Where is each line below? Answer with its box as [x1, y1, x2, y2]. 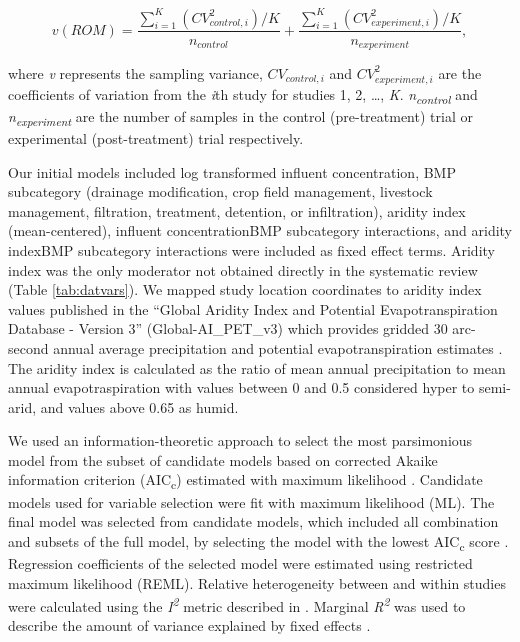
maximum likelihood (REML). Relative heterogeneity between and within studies [8, 572, 506, 593]
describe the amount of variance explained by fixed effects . [8, 615, 371, 636]
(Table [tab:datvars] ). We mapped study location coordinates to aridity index [8, 279, 482, 300]
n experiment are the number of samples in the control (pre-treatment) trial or [8, 105, 473, 129]
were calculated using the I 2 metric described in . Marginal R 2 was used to [8, 593, 466, 616]
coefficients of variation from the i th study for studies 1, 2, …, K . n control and [8, 83, 478, 107]
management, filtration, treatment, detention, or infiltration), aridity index [8, 200, 466, 221]
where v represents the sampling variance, [8, 62, 263, 83]
